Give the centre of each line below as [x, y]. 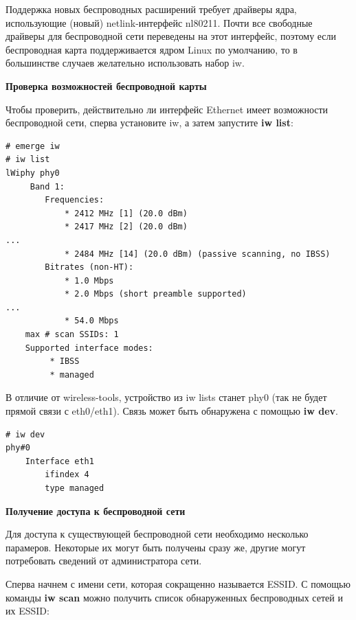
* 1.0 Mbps [89, 280]
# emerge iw [33, 146]
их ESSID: [27, 611]
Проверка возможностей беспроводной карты [106, 85]
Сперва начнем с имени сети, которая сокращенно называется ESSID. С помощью [178, 583]
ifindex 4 [67, 475]
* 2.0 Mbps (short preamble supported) [155, 294]
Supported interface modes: [89, 348]
